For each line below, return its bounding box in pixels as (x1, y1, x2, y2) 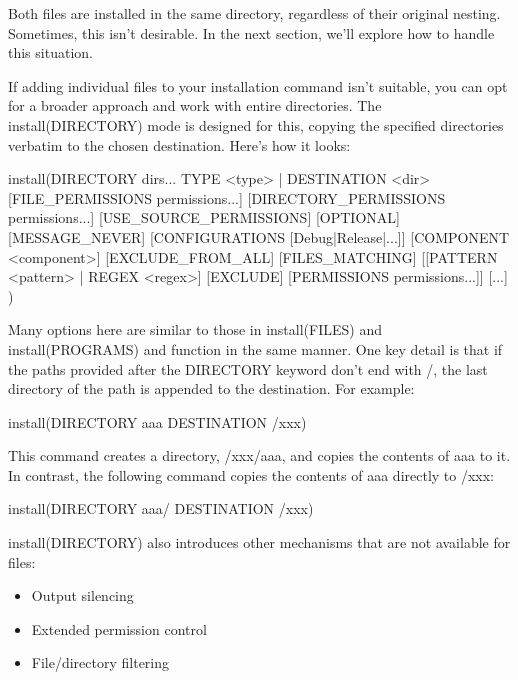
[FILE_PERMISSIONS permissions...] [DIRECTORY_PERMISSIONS (8, 187, 446, 208)
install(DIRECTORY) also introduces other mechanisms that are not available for (8, 532, 511, 553)
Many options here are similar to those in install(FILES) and (8, 319, 382, 340)
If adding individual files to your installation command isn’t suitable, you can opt (8, 75, 508, 96)
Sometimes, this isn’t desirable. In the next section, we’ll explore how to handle (8, 22, 495, 43)
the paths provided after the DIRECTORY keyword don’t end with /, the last (8, 358, 488, 379)
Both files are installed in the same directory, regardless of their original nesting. (8, 3, 501, 23)
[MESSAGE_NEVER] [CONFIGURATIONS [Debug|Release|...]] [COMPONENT (8, 226, 510, 247)
